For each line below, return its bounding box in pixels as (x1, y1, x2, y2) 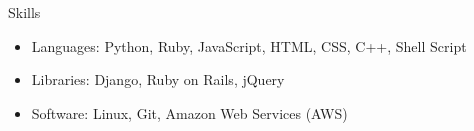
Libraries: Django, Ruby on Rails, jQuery (31, 69, 285, 90)
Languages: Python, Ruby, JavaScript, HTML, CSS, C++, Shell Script (31, 35, 467, 56)
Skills (8, 2, 41, 22)
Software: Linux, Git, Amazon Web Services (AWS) (31, 102, 348, 123)
